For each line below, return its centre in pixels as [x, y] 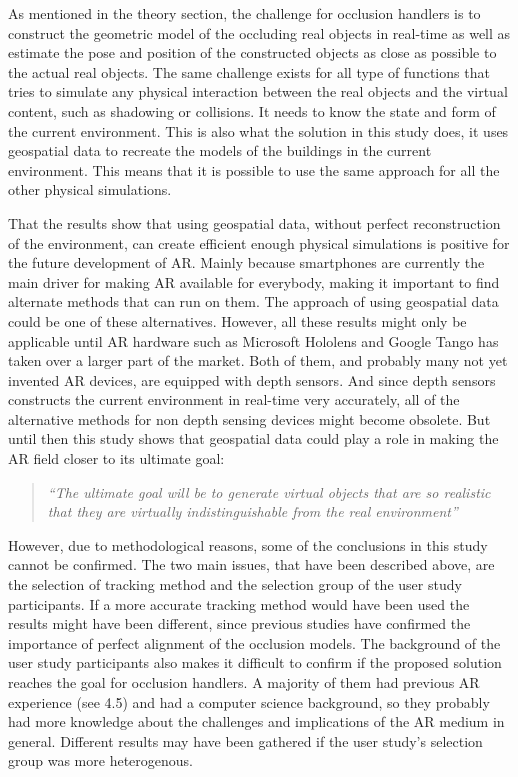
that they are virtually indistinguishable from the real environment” [252, 511]
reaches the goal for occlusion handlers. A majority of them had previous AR [244, 682]
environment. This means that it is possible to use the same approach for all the [254, 169]
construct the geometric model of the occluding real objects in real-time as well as [259, 32]
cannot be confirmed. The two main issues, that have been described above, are [251, 564]
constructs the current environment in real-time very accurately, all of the [234, 399]
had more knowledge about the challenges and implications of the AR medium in [256, 721]
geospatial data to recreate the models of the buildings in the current [220, 150]
